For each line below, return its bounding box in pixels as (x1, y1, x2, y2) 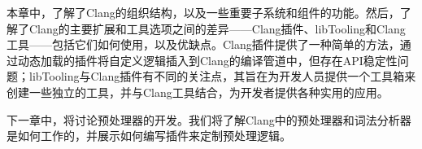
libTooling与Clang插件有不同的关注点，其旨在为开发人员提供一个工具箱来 (28, 68, 416, 85)
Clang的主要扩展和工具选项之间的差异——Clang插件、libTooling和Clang (28, 20, 406, 37)
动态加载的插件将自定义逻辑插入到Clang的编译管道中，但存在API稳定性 (17, 51, 398, 68)
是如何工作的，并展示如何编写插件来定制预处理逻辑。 (7, 127, 291, 144)
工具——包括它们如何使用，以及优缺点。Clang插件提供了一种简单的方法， (7, 36, 400, 53)
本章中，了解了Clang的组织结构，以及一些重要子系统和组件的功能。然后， (7, 4, 400, 20)
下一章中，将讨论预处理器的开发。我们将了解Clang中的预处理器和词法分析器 (7, 111, 411, 128)
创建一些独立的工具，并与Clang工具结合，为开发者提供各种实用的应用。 (7, 83, 389, 100)
